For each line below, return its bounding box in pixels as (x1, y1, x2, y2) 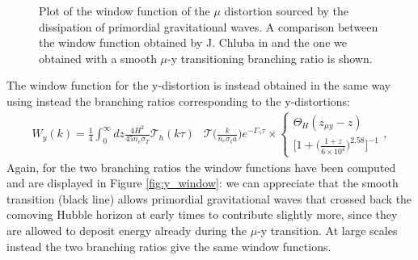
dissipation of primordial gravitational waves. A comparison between (39, 18, 378, 35)
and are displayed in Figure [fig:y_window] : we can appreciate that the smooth (6, 174, 399, 191)
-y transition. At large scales (257, 221, 398, 238)
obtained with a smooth (39, 49, 157, 66)
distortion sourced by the (224, 2, 349, 19)
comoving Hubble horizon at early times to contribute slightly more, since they (6, 206, 398, 223)
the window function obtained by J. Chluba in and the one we (39, 34, 347, 51)
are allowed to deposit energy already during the (6, 221, 247, 238)
